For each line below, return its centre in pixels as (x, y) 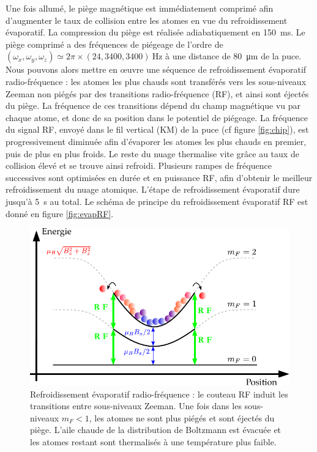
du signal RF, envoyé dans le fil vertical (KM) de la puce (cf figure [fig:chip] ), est (157, 129)
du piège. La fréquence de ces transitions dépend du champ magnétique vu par (153, 106)
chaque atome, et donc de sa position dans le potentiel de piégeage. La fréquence (157, 117)
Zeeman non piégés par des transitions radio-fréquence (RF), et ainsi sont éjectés (157, 93)
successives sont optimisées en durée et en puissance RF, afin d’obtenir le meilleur (159, 177)
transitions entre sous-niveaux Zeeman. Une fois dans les (136, 406)
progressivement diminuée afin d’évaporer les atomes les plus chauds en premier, (156, 141)
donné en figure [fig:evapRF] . (60, 213)
